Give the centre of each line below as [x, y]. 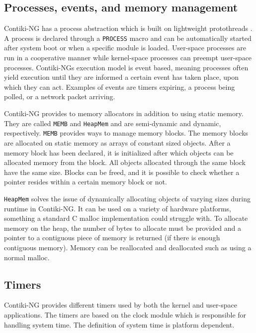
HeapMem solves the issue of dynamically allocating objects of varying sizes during [128, 198]
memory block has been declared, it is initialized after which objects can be [119, 152]
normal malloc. [27, 257]
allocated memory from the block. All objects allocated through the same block [125, 162]
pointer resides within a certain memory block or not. [85, 182]
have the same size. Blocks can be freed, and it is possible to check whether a [122, 172]
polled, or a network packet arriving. [60, 96]
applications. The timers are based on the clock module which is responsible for [125, 314]
